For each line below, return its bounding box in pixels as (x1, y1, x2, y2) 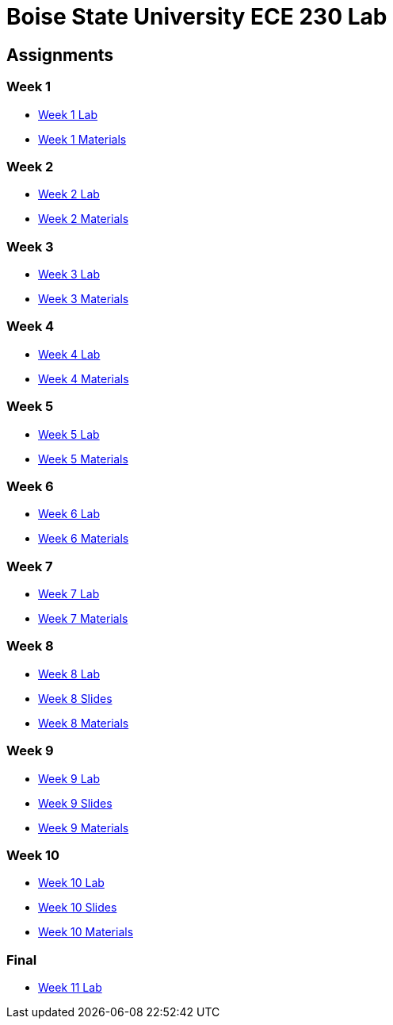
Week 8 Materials (38, 716, 129, 730)
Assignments (6, 44, 114, 65)
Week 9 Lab (38, 771, 100, 785)
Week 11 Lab (38, 981, 102, 995)
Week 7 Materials (38, 612, 128, 626)
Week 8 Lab (38, 666, 100, 681)
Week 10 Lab (38, 876, 105, 890)
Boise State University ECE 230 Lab (6, 3, 387, 30)
